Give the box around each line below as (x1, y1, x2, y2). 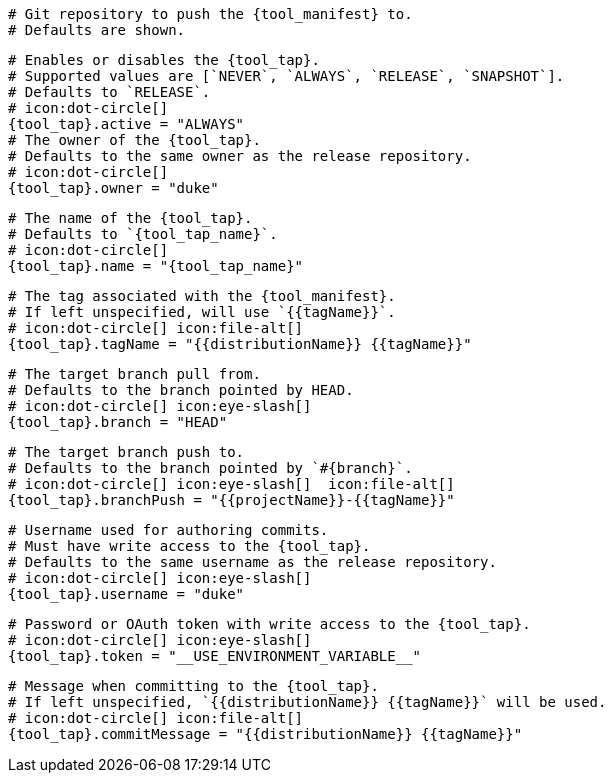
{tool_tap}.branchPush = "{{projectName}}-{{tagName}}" (8, 492, 455, 508)
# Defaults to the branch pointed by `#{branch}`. (8, 460, 413, 476)
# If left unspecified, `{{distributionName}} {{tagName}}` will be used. (8, 694, 607, 710)
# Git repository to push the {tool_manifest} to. (8, 6, 413, 22)
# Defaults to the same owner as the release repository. (8, 148, 472, 164)
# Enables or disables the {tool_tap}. (8, 52, 320, 68)
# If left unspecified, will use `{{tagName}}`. (8, 304, 396, 320)
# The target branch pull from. (8, 366, 261, 382)
